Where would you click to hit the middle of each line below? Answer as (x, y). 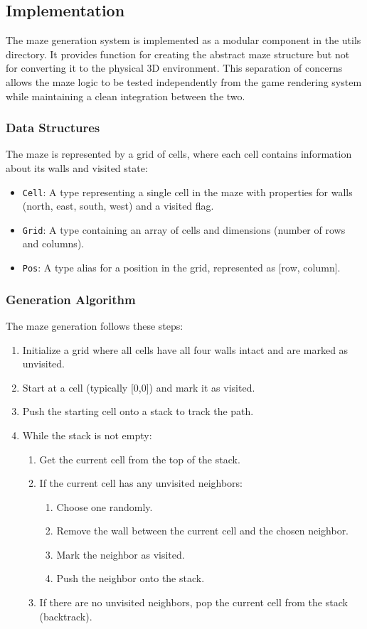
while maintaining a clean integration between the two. (126, 96)
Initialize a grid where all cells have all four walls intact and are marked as (185, 349)
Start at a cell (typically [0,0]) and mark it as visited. (139, 387)
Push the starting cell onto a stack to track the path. (138, 411)
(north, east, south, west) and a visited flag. (118, 206)
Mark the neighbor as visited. (121, 554)
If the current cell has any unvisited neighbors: (141, 483)
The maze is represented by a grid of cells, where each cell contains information (179, 154)
